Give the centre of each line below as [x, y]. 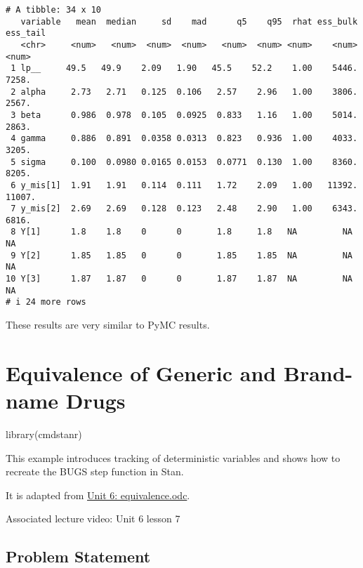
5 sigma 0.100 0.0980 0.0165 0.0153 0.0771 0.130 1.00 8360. [184, 162]
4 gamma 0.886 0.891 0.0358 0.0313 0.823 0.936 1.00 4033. [184, 139]
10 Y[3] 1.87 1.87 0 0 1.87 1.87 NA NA [179, 279]
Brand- [318, 372]
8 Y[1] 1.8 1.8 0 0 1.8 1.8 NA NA [181, 232]
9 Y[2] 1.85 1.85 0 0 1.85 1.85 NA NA [181, 255]
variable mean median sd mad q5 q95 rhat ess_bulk [189, 21]
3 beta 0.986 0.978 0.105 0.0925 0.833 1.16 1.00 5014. [184, 115]
